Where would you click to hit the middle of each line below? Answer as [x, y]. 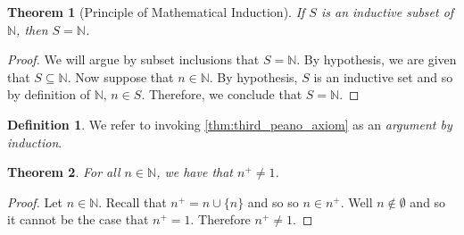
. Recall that [133, 201]
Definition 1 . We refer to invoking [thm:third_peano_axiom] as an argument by [230, 124]
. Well [356, 201]
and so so [273, 201]
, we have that [195, 172]
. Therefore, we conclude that [222, 94]
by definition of [49, 94]
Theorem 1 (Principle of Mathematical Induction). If [156, 12]
